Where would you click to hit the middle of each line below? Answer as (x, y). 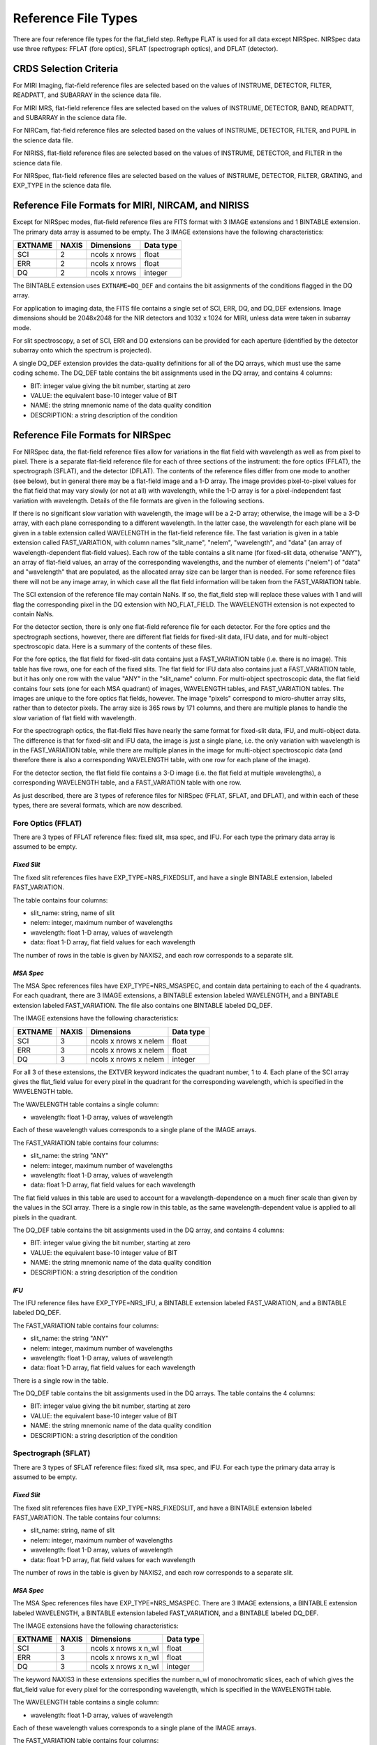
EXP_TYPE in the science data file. (62, 186)
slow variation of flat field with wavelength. (75, 718)
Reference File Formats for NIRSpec (92, 435)
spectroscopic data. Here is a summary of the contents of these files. (112, 646)
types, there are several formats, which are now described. (98, 805)
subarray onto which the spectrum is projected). (82, 350)
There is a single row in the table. (61, 1380)
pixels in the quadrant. (45, 1217)
